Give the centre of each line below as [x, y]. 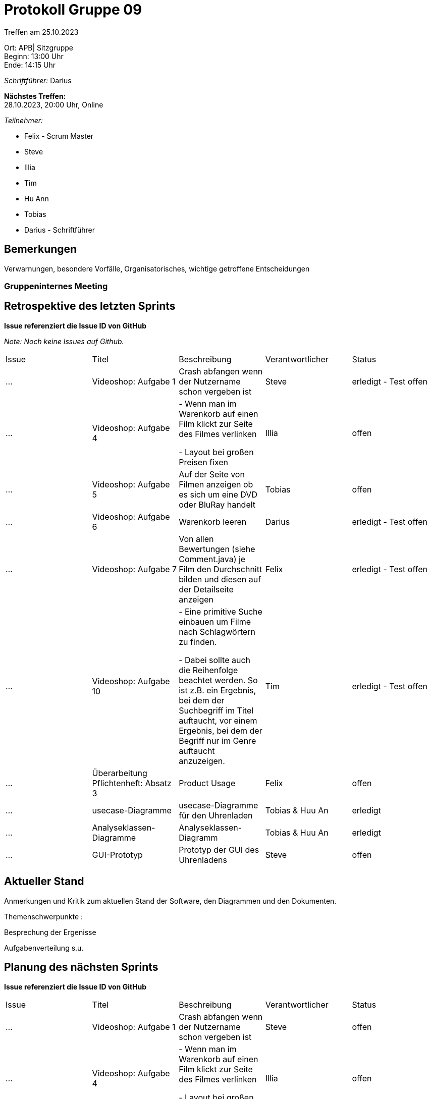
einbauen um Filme [215, 621]
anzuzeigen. [202, 761]
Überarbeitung [120, 773]
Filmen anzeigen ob [216, 484]
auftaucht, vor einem [218, 720]
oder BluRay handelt [217, 504]
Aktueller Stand [44, 882]
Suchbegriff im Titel [216, 710]
